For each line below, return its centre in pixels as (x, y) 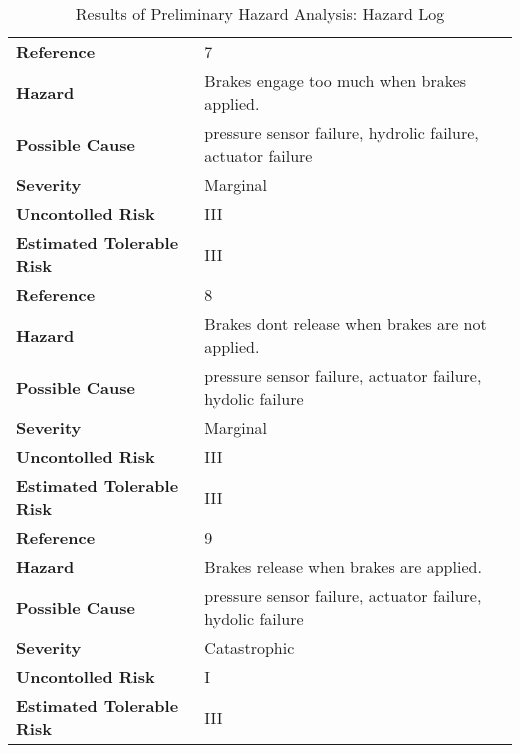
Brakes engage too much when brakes (335, 80)
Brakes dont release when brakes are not (345, 323)
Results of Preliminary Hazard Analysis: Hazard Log (260, 13)
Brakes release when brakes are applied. (343, 566)
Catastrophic (249, 647)
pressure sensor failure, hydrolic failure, (341, 132)
